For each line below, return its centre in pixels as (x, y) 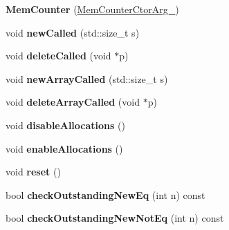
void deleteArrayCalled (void (73, 102)
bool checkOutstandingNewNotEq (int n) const (115, 218)
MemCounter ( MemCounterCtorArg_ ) (92, 9)
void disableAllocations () (65, 125)
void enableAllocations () (64, 148)
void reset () (33, 172)
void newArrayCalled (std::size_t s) (87, 78)
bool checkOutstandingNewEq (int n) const (106, 194)
